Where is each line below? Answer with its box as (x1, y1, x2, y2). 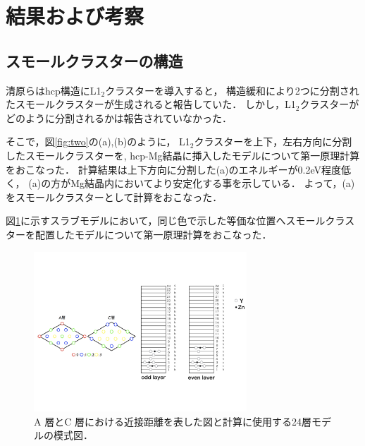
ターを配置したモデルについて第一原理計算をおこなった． (6, 227, 272, 241)
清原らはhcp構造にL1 (6, 83, 101, 97)
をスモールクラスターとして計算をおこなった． (6, 189, 223, 204)
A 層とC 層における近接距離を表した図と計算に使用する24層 (34, 414, 311, 428)
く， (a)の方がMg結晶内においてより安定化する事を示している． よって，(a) (6, 176, 355, 191)
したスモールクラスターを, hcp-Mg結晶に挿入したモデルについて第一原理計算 (6, 147, 360, 162)
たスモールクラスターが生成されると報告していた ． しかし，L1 (6, 97, 296, 111)
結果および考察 (6, 1, 144, 30)
